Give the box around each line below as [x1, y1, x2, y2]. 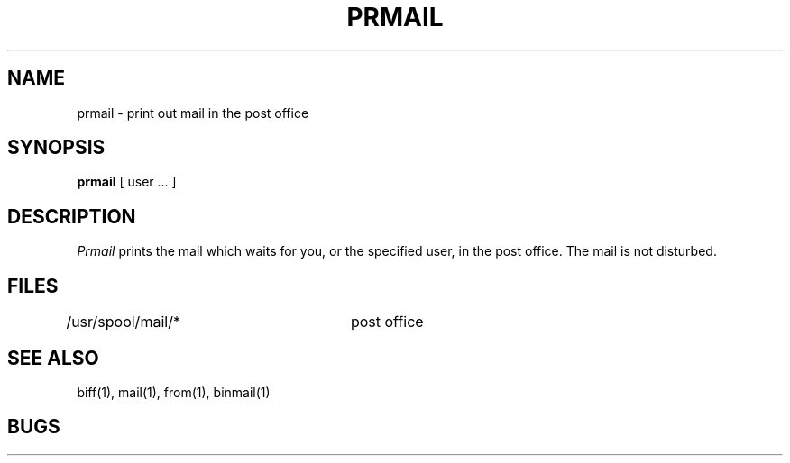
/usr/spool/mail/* [66, 313, 180, 331]
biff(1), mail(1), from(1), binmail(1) [77, 384, 271, 400]
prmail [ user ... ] [77, 174, 177, 190]
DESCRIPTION [7, 204, 136, 228]
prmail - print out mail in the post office [77, 104, 309, 121]
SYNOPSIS [7, 136, 106, 159]
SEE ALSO [7, 346, 99, 369]
